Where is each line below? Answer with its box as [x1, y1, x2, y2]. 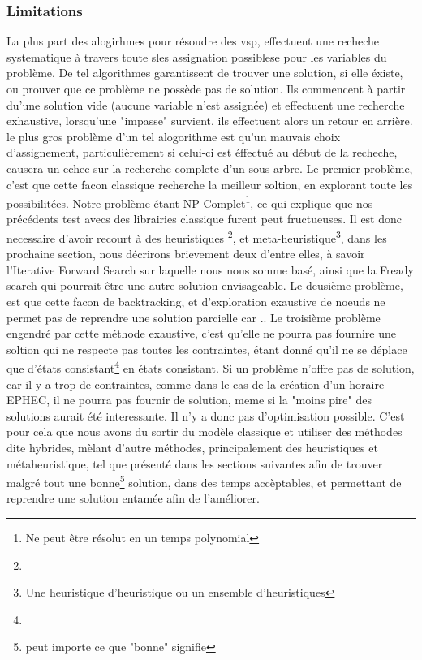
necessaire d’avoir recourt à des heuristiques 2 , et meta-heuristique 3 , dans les [6, 227, 387, 246]
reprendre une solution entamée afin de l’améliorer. [6, 490, 260, 507]
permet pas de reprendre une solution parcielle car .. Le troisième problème [6, 308, 381, 326]
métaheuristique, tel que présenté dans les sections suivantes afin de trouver [6, 455, 383, 472]
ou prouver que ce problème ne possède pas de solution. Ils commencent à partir [6, 80, 406, 97]
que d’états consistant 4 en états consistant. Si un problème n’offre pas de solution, [6, 357, 415, 377]
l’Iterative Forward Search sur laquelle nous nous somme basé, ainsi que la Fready [6, 261, 414, 278]
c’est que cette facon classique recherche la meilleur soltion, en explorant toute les [6, 175, 413, 192]
